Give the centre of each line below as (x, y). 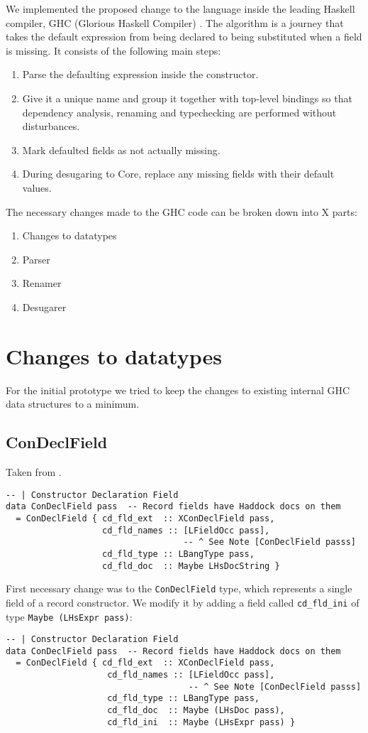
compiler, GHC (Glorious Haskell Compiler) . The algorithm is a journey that (175, 22)
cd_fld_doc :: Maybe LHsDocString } (191, 566)
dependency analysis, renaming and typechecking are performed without (179, 112)
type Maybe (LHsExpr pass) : (69, 616)
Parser (36, 259)
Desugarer (44, 306)
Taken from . (34, 472)
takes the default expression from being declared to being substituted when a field (184, 37)
